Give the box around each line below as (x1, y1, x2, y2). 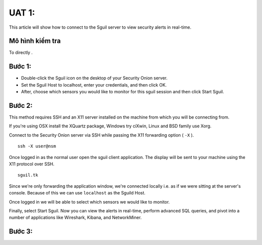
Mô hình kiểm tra (9, 37, 61, 45)
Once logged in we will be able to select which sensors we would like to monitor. (9, 199, 170, 205)
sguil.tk (17, 173, 38, 178)
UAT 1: (9, 7, 35, 18)
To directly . (9, 50, 33, 55)
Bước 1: (9, 62, 32, 70)
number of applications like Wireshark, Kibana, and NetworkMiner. (9, 214, 142, 221)
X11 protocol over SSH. (9, 161, 54, 167)
